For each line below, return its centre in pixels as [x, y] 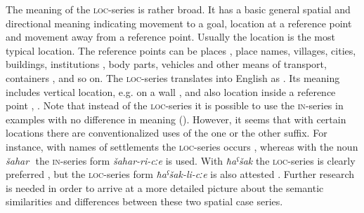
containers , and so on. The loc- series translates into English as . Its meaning [173, 77]
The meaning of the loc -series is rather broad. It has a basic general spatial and [178, 9]
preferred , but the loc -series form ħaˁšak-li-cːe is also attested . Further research [180, 174]
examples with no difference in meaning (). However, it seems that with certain [176, 119]
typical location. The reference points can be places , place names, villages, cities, [181, 50]
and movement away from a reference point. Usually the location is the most [170, 37]
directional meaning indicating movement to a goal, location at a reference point [179, 23]
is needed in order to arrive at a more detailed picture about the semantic [165, 187]
